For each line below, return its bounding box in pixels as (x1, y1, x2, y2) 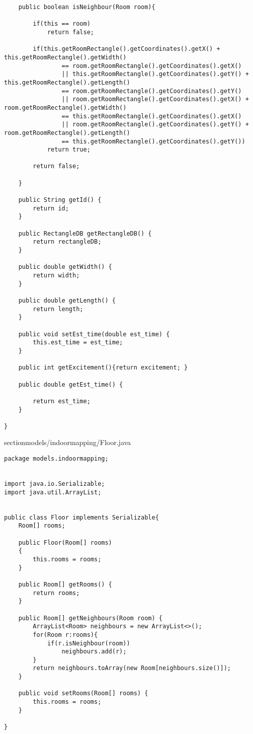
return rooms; (33, 589, 80, 597)
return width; (33, 272, 80, 279)
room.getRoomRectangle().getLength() (4, 129, 130, 136)
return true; (47, 146, 91, 154)
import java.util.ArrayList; (4, 488, 102, 496)
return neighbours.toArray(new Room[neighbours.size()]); (33, 665, 231, 672)
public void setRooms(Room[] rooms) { (18, 690, 148, 697)
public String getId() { (18, 196, 102, 204)
